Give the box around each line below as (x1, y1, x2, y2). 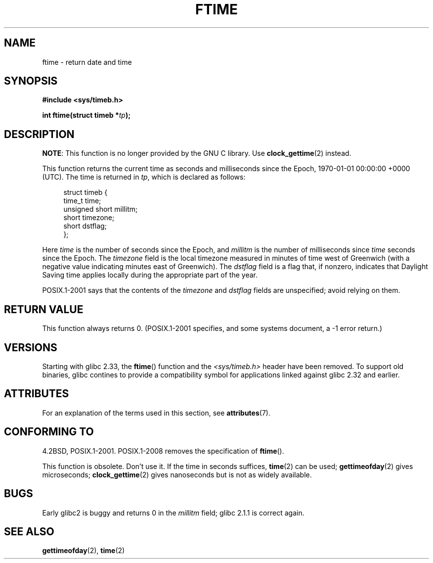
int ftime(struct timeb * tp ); (42, 111, 131, 120)
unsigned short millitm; (63, 205, 138, 214)
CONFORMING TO (4, 425, 94, 438)
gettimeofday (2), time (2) (42, 546, 125, 555)
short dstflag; (63, 222, 107, 231)
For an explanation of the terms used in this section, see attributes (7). (42, 408, 270, 417)
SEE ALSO (4, 525, 54, 538)
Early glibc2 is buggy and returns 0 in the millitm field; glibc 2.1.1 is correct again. (42, 508, 304, 517)
